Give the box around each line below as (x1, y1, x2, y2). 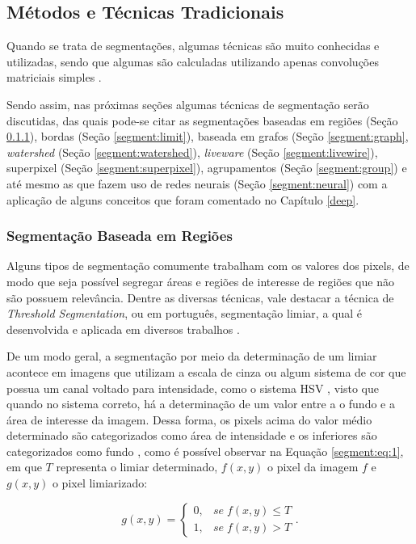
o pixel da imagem (267, 458, 359, 475)
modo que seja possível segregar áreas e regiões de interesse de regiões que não (6, 272, 394, 289)
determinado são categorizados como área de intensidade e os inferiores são (6, 427, 377, 444)
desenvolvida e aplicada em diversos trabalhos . (6, 320, 240, 337)
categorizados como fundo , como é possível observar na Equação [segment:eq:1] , (6, 442, 404, 459)
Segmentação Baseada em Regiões (6, 226, 233, 246)
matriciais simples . (6, 69, 102, 86)
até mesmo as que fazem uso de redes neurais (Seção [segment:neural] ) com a (6, 175, 388, 192)
